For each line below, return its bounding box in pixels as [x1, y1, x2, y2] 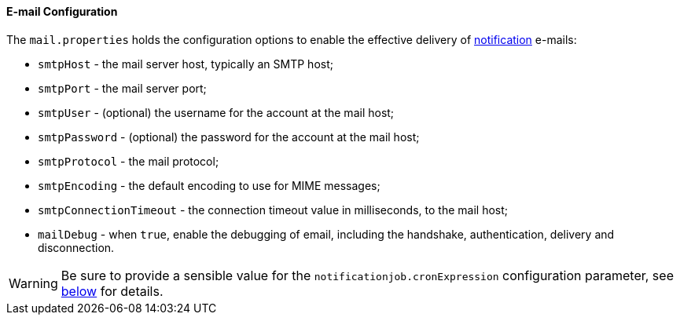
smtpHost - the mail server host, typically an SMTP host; [38, 57, 333, 71]
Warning [9, 275, 58, 291]
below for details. [61, 283, 164, 299]
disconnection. [38, 240, 115, 254]
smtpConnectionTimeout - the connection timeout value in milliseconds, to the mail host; [38, 202, 508, 217]
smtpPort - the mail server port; [38, 81, 207, 95]
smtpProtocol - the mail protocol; [38, 154, 219, 168]
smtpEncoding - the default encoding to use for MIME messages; [38, 178, 380, 192]
